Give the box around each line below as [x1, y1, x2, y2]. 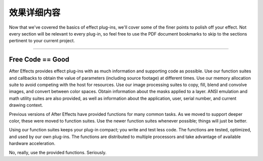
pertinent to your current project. [9, 38, 75, 44]
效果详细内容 [9, 7, 61, 18]
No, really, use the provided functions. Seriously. [9, 149, 107, 155]
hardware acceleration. [9, 141, 56, 146]
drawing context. [9, 102, 43, 108]
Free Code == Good [9, 55, 70, 64]
